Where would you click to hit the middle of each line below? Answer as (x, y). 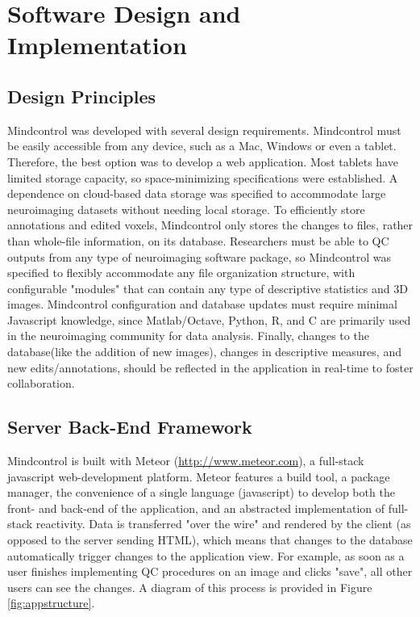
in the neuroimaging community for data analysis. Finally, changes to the (188, 336)
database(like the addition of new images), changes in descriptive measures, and (204, 352)
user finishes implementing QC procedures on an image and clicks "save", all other (210, 571)
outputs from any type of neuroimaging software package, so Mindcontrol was (200, 256)
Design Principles (82, 96)
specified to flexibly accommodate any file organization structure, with (181, 273)
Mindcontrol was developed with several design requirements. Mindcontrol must (204, 130)
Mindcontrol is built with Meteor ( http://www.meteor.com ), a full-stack (186, 461)
